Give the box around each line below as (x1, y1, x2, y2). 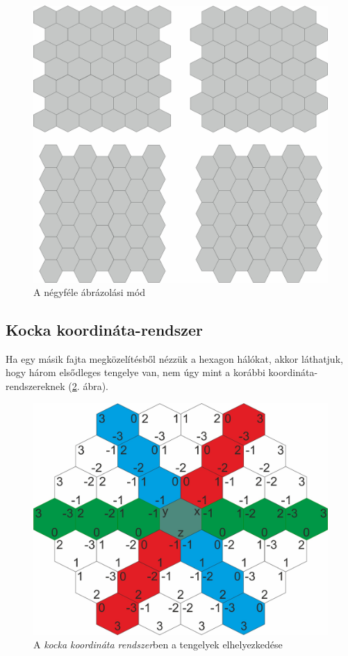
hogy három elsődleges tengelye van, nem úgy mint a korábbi (6, 365, 265, 380)
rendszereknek (6, 379, 65, 393)
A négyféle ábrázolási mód (33, 285, 146, 299)
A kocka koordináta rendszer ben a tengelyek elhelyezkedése (33, 637, 283, 652)
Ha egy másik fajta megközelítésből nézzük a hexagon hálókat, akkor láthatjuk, (6, 351, 343, 366)
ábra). (83, 379, 108, 393)
